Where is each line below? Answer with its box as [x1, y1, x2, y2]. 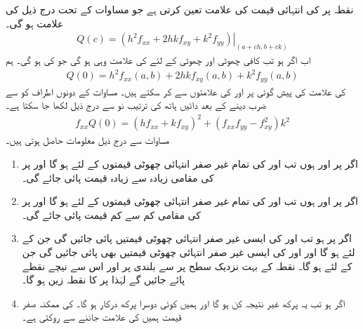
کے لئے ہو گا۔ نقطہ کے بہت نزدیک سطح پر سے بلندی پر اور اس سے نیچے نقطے [22, 258, 352, 273]
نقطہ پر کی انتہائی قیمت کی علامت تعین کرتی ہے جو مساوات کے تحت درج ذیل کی [6, 2, 354, 16]
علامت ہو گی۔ [6, 15, 64, 30]
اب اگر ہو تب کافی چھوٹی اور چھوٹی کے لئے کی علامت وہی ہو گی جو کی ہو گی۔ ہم [6, 53, 311, 67]
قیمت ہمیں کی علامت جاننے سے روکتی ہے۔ [22, 309, 182, 324]
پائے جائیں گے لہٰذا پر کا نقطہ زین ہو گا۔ [22, 272, 185, 287]
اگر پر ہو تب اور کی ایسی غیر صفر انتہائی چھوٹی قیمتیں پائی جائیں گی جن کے [22, 231, 352, 246]
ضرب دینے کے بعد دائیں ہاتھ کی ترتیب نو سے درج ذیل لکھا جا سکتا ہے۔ [6, 98, 266, 112]
